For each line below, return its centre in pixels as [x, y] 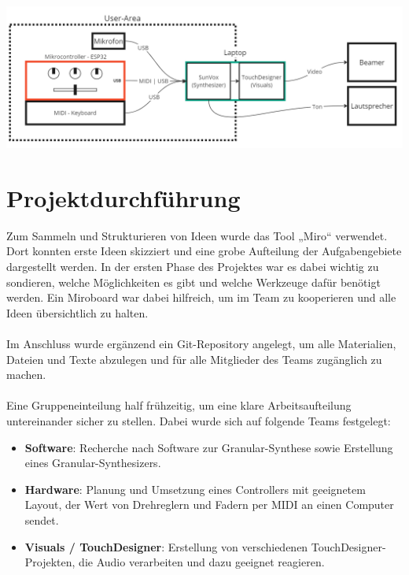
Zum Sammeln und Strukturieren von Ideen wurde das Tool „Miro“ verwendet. [197, 235]
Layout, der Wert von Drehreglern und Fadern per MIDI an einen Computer [209, 505]
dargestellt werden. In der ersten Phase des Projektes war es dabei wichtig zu [193, 267]
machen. [26, 375]
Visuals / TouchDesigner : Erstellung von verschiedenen [166, 546]
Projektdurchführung [123, 197]
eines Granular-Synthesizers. [93, 463]
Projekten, [50, 562]
